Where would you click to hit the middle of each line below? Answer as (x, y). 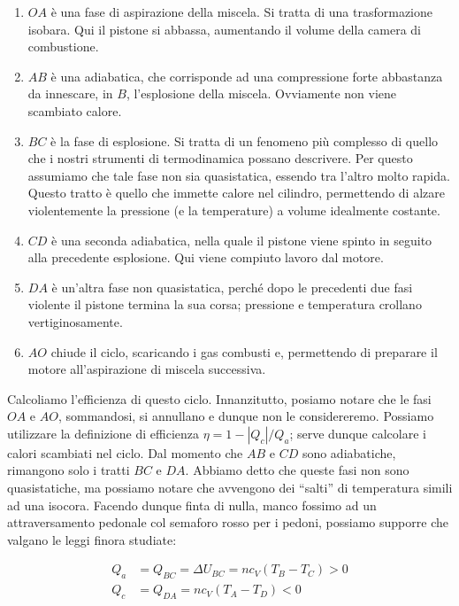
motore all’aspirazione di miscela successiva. (147, 369)
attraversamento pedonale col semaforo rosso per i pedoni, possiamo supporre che (228, 522)
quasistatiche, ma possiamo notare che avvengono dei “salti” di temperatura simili (230, 488)
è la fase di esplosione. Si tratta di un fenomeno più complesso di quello (245, 140)
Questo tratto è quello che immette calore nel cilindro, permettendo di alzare (236, 193)
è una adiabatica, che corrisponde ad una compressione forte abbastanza (247, 76)
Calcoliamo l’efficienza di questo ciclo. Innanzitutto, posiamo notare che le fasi (219, 398)
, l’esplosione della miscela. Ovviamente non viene (261, 93)
